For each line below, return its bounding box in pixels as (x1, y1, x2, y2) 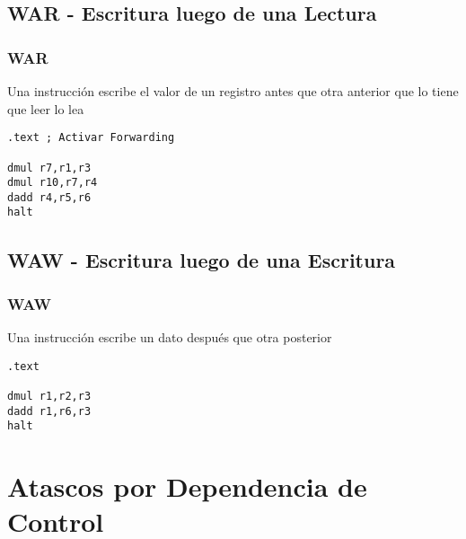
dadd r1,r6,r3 (7, 404, 92, 418)
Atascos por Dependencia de (7, 468, 367, 505)
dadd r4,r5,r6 (7, 190, 92, 204)
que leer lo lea (7, 99, 84, 118)
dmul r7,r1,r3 (7, 161, 92, 174)
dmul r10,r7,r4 (7, 176, 98, 190)
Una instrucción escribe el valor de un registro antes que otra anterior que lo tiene (7, 82, 459, 100)
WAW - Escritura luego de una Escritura (7, 245, 396, 273)
